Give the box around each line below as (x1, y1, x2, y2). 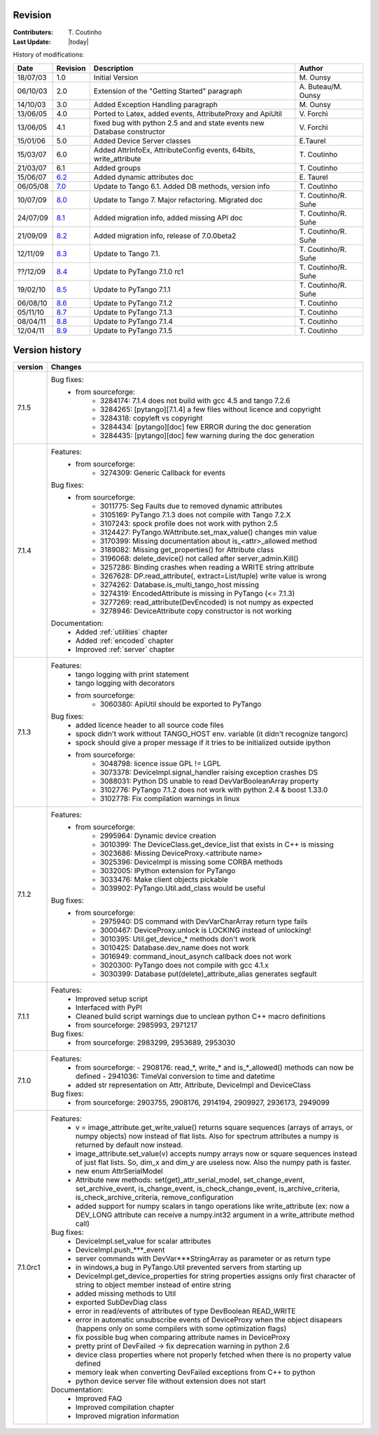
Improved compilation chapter (75, 1403, 174, 1413)
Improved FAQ (75, 1394, 122, 1404)
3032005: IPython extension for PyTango (99, 866, 236, 876)
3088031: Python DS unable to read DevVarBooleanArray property (99, 777, 319, 786)
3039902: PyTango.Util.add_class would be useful (99, 884, 266, 893)
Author (299, 63, 323, 73)
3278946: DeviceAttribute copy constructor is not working (99, 606, 292, 616)
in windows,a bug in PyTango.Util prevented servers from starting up (75, 1263, 302, 1273)
